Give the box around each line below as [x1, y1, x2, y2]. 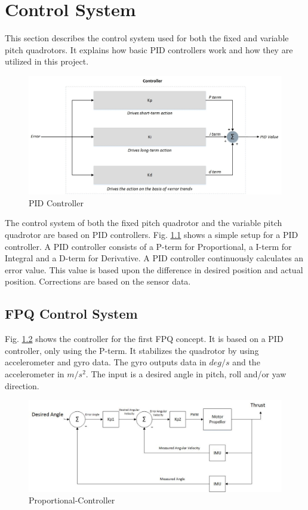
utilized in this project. [5, 55, 89, 68]
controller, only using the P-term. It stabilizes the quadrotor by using [5, 344, 259, 356]
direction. [5, 379, 39, 392]
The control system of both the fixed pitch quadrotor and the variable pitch [5, 216, 282, 229]
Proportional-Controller [29, 494, 115, 506]
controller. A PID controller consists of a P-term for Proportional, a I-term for [5, 240, 292, 252]
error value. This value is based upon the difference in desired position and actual [5, 263, 303, 276]
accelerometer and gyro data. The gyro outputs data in [5, 356, 207, 368]
